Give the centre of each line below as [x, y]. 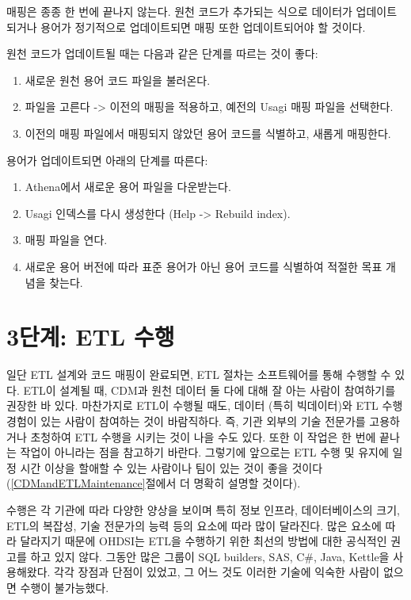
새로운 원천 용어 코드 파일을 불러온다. [118, 80]
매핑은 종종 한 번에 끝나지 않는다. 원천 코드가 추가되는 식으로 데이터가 [179, 11]
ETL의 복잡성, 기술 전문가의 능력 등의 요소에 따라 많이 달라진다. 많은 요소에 [194, 525]
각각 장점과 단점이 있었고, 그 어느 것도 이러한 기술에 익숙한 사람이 [217, 572]
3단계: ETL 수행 [91, 336]
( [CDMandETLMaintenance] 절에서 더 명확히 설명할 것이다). [154, 483]
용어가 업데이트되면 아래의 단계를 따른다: [107, 160]
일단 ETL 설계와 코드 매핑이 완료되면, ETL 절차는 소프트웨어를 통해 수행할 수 [199, 375]
